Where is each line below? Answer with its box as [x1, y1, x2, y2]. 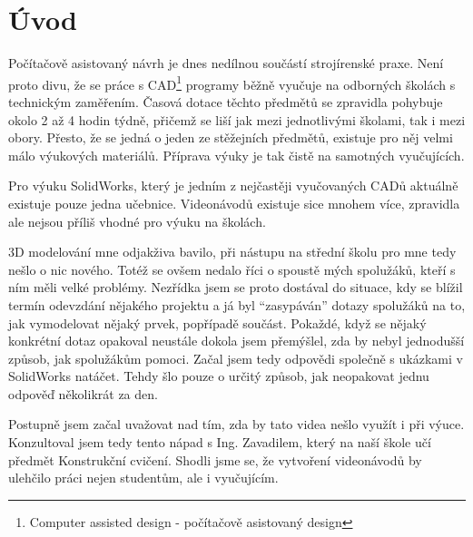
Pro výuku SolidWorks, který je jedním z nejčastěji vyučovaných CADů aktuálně [8, 176, 458, 195]
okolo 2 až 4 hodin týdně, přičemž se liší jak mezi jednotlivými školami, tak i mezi [8, 110, 466, 129]
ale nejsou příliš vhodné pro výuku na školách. [8, 211, 266, 230]
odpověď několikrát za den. [8, 384, 158, 403]
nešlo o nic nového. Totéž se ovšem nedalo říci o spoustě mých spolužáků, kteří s [8, 259, 456, 278]
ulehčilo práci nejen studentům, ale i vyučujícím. [8, 468, 279, 487]
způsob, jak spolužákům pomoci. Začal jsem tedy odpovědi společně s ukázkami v [8, 348, 463, 367]
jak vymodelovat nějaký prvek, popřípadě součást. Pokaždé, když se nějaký [8, 313, 427, 332]
